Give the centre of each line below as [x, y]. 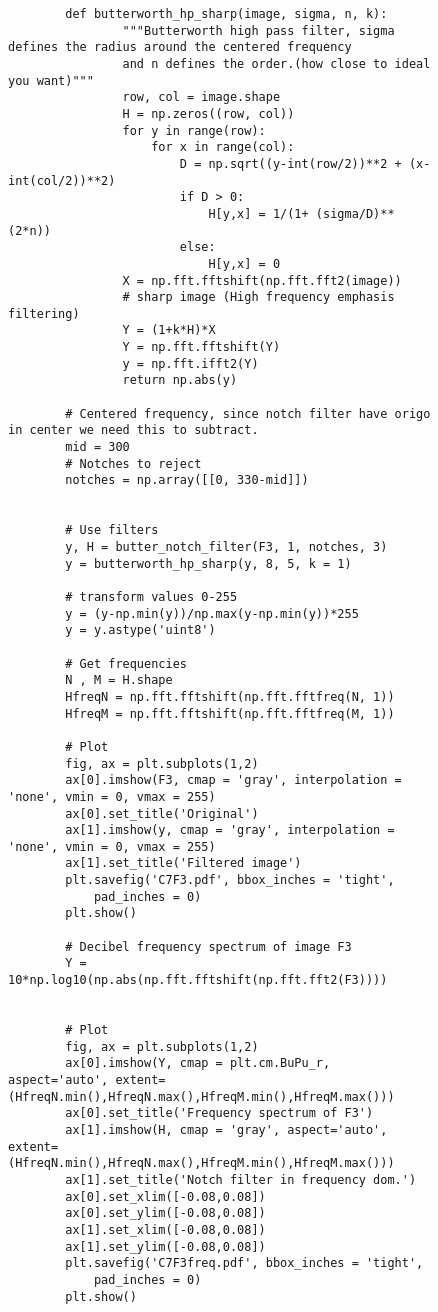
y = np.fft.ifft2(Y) [190, 363]
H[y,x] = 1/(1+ [258, 213]
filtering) [44, 313]
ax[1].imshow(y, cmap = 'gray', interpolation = [230, 830]
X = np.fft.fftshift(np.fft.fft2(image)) [262, 280]
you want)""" [51, 80]
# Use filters [112, 530]
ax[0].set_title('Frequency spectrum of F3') [219, 1113]
